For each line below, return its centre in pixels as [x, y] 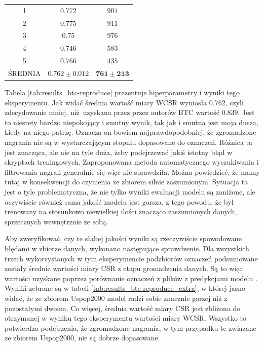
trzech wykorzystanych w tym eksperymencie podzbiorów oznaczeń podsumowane [131, 258]
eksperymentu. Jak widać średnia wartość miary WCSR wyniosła [106, 102]
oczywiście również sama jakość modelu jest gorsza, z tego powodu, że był [119, 201]
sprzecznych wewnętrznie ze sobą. [56, 221]
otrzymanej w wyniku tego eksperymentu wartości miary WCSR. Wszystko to [126, 318]
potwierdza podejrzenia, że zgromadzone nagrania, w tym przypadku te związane [130, 328]
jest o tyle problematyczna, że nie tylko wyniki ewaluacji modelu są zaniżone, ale [130, 191]
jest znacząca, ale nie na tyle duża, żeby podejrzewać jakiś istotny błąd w [119, 152]
